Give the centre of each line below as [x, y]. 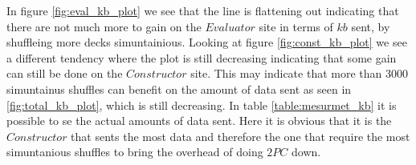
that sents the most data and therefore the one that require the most [241, 136]
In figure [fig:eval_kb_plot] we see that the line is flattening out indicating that [203, 10]
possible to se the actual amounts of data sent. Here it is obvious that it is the [199, 121]
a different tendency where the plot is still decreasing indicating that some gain [202, 57]
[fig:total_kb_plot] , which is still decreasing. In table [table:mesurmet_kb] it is [202, 105]
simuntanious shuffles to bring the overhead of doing [135, 152]
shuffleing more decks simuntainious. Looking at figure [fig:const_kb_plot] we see [207, 42]
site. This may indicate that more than [286, 73]
